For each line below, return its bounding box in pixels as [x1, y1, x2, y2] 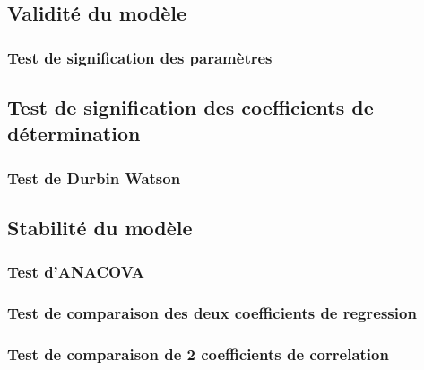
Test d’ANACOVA [7, 260, 144, 283]
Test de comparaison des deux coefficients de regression [7, 302, 417, 324]
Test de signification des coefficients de [7, 93, 374, 121]
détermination [7, 119, 141, 147]
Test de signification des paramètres [7, 46, 273, 68]
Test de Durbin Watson [7, 166, 181, 189]
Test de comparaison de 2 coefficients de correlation [7, 343, 389, 366]
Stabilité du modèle [7, 214, 193, 242]
